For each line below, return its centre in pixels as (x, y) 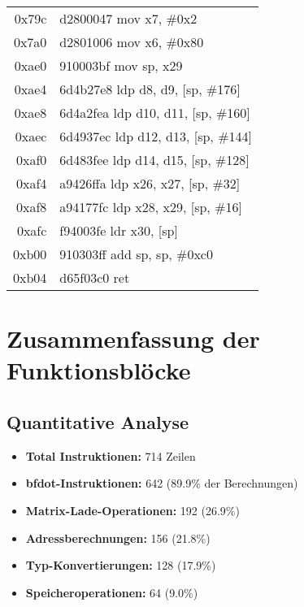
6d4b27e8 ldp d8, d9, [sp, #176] (150, 89)
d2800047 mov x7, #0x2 (128, 18)
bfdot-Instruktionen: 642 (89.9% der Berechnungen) (162, 483)
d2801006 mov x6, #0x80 (132, 42)
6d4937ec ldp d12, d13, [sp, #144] (156, 136)
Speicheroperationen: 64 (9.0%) (112, 592)
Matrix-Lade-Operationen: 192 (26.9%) (132, 510)
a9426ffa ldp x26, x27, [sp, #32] (150, 183)
